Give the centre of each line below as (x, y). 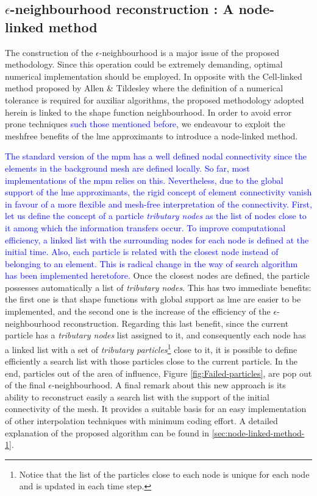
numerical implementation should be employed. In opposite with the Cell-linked (154, 76)
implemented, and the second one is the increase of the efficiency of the (138, 311)
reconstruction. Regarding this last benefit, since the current (176, 323)
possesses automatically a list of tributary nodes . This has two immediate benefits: (158, 287)
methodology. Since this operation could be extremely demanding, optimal (144, 64)
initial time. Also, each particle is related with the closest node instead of (142, 252)
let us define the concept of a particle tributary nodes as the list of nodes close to (156, 216)
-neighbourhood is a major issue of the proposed (189, 52)
